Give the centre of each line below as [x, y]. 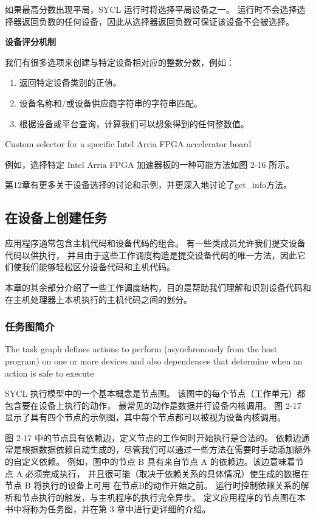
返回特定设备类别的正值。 [70, 82]
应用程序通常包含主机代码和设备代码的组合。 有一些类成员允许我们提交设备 [155, 243]
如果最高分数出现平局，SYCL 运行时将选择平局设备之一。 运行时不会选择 [151, 9]
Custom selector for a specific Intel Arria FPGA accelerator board [128, 144]
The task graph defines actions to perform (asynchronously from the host [141, 349]
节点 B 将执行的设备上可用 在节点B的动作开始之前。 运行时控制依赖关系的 [153, 485]
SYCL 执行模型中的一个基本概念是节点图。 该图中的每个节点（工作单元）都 [155, 393]
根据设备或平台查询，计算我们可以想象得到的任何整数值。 [134, 123]
